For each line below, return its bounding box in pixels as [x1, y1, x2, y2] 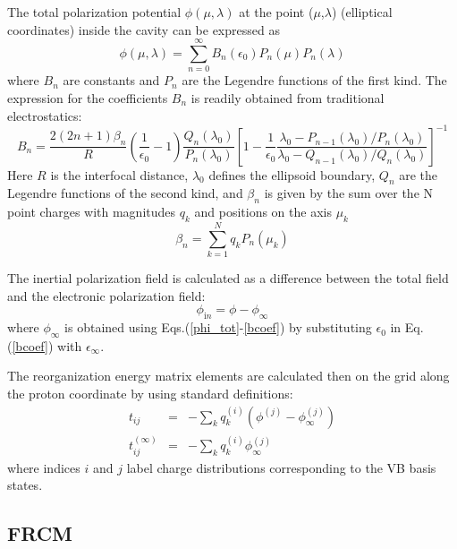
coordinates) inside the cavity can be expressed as [7, 20, 280, 39]
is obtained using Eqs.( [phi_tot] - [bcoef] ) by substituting [64, 318, 372, 337]
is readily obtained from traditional [190, 88, 385, 107]
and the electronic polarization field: [7, 286, 206, 305]
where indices [7, 458, 80, 476]
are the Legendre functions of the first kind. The [182, 71, 447, 90]
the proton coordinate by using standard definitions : [7, 384, 293, 403]
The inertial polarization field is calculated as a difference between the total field [7, 269, 449, 287]
